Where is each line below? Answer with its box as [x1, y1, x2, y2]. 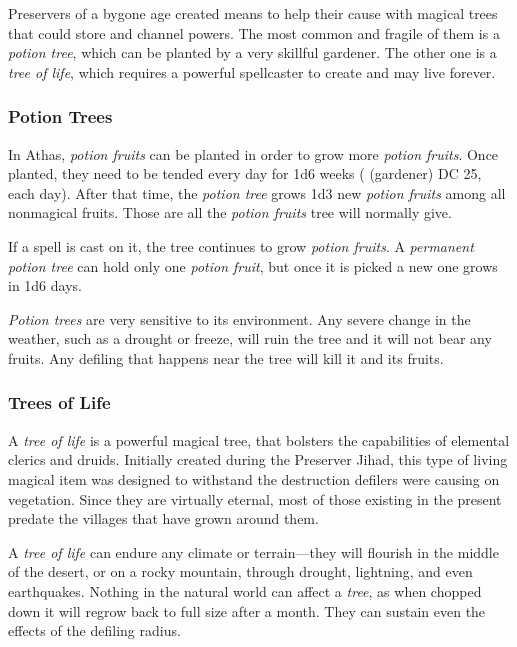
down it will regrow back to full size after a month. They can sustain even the [8, 600, 486, 621]
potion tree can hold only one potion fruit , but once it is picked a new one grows [8, 255, 498, 276]
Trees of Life [8, 390, 111, 415]
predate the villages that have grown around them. [8, 508, 319, 529]
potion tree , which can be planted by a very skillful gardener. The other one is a [8, 42, 497, 63]
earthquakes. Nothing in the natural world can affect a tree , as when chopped [8, 580, 482, 601]
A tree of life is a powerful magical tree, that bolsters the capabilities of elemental [8, 429, 510, 450]
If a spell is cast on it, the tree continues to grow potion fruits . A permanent [8, 235, 474, 256]
